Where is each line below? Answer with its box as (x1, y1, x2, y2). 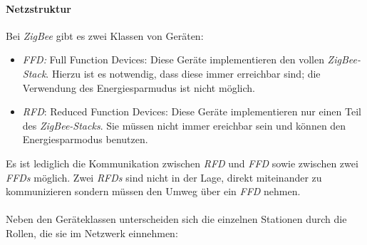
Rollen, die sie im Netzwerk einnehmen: (6, 225, 178, 240)
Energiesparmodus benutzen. (22, 132, 148, 147)
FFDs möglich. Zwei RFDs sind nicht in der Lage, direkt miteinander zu (6, 170, 322, 184)
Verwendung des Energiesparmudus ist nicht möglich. (22, 80, 255, 95)
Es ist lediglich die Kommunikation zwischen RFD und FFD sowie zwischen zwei (6, 155, 358, 170)
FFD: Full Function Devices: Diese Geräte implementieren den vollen (22, 52, 324, 67)
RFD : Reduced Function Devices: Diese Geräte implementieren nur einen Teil (22, 104, 361, 119)
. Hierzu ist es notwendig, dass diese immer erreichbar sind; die (46, 66, 321, 80)
